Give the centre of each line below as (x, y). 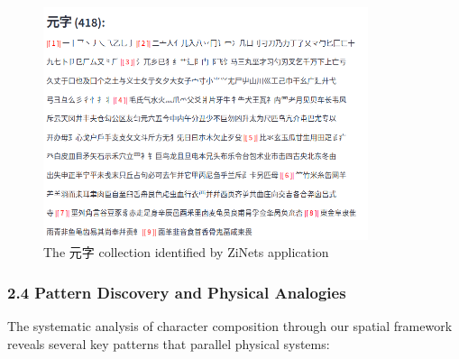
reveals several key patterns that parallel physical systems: (169, 343)
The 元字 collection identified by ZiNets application (186, 252)
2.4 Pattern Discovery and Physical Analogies (177, 292)
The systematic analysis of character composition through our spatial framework (230, 326)
